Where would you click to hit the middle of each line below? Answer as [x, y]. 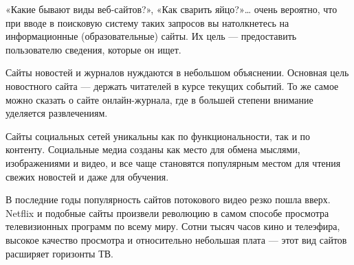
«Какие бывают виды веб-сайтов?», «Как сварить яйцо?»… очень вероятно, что [172, 9]
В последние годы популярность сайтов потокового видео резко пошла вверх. [168, 199]
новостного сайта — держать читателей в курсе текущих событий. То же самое [172, 85]
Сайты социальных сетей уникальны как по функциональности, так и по [158, 136]
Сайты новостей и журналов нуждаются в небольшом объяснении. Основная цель [177, 72]
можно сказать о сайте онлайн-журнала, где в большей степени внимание [159, 99]
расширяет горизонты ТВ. [59, 253]
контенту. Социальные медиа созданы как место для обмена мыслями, [153, 149]
